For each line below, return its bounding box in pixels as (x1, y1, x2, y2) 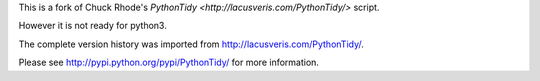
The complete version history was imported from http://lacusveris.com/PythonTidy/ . (18, 38, 365, 50)
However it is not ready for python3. (18, 20, 167, 32)
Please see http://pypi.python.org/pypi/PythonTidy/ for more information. (18, 56, 320, 69)
